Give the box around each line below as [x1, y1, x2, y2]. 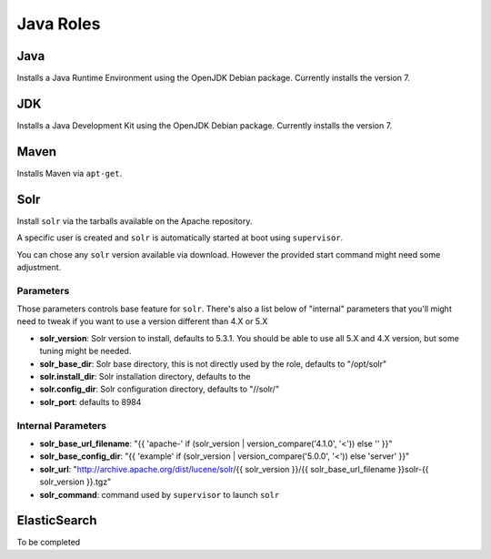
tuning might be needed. [39, 346, 132, 357]
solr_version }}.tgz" [39, 476, 112, 487]
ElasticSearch [16, 513, 97, 528]
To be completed [16, 537, 81, 548]
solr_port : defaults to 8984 [39, 396, 142, 407]
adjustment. [16, 261, 62, 272]
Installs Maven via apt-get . [16, 168, 123, 178]
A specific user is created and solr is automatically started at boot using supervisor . [16, 232, 344, 243]
